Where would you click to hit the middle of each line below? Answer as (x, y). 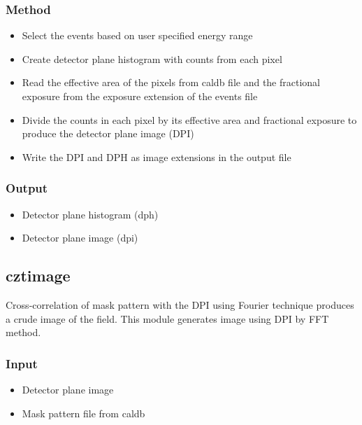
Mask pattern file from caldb (84, 413)
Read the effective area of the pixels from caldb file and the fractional (171, 82)
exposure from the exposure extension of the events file (140, 96)
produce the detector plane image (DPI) (108, 133)
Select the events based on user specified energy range (137, 35)
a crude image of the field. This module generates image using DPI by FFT (167, 318)
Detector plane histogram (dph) (90, 214)
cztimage (38, 276)
